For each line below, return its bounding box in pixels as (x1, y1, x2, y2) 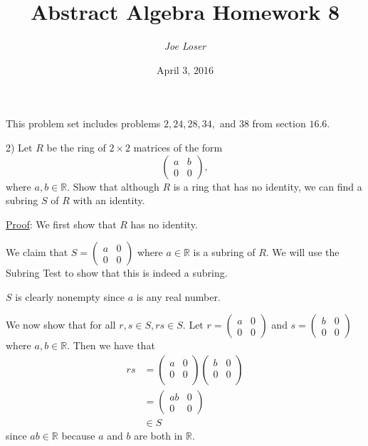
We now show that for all (6, 317, 116, 332)
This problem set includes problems (6, 116, 161, 131)
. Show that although (67, 179, 159, 193)
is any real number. (136, 289, 221, 304)
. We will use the (266, 245, 340, 260)
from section (252, 116, 306, 131)
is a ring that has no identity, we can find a (173, 179, 362, 193)
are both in (134, 428, 183, 443)
